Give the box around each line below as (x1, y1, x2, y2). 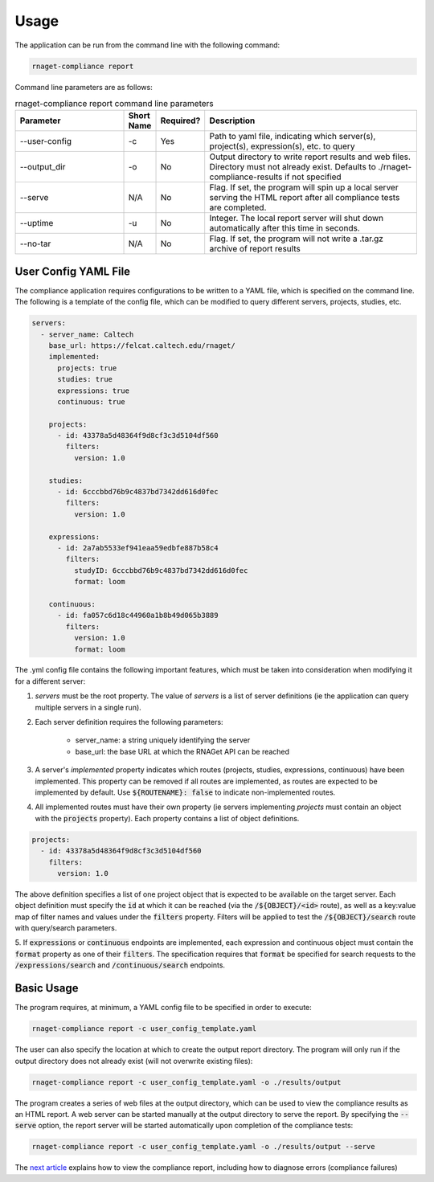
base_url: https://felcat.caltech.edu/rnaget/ (48, 341, 236, 350)
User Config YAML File (14, 264, 131, 278)
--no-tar (19, 238, 51, 249)
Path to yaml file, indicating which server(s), (209, 131, 376, 142)
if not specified (284, 171, 342, 182)
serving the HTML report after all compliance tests (209, 192, 400, 203)
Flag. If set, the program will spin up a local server (209, 182, 399, 193)
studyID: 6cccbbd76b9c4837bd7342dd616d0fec (73, 566, 248, 575)
